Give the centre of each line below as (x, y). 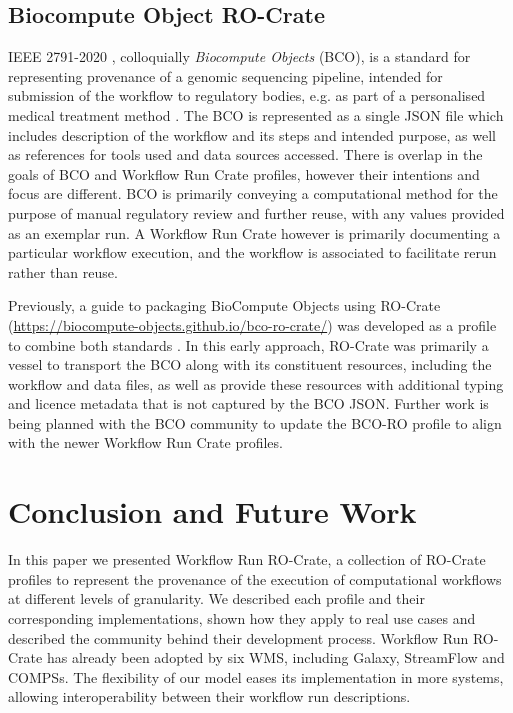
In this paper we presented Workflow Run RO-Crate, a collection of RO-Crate (247, 559)
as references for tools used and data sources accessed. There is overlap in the (245, 154)
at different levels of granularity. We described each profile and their (216, 598)
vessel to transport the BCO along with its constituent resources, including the (250, 364)
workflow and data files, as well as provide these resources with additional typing (256, 383)
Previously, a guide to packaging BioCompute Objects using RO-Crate (224, 305)
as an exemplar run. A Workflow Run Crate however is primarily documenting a (254, 232)
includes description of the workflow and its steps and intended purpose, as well (252, 134)
